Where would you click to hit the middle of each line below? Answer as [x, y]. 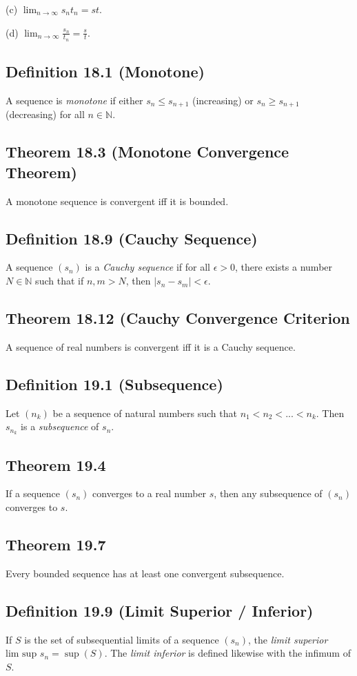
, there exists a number [284, 267]
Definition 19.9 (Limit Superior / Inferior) [160, 610]
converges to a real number [150, 493]
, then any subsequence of [268, 493]
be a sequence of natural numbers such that [145, 413]
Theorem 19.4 [56, 464]
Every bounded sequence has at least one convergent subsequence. [145, 573]
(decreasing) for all [45, 114]
